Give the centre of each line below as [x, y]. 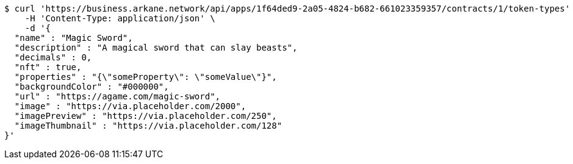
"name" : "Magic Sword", [74, 38]
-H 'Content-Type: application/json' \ [120, 18]
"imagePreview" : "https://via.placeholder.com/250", [146, 116]
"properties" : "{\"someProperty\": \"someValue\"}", [146, 77]
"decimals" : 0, [53, 57]
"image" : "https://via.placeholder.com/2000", [130, 106]
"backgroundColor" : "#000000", [92, 87]
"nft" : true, [48, 67]
